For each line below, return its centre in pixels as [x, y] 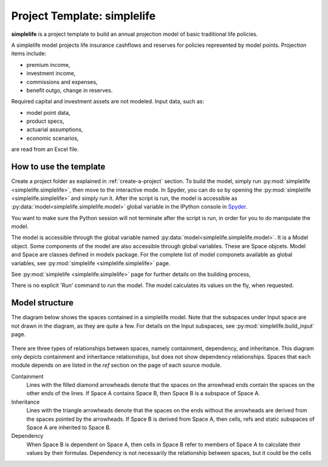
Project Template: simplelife [84, 16]
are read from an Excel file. [45, 150]
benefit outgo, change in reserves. [70, 90]
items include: [29, 54]
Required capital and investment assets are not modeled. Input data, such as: [108, 102]
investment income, [51, 74]
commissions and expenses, [62, 81]
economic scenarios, [53, 138]
